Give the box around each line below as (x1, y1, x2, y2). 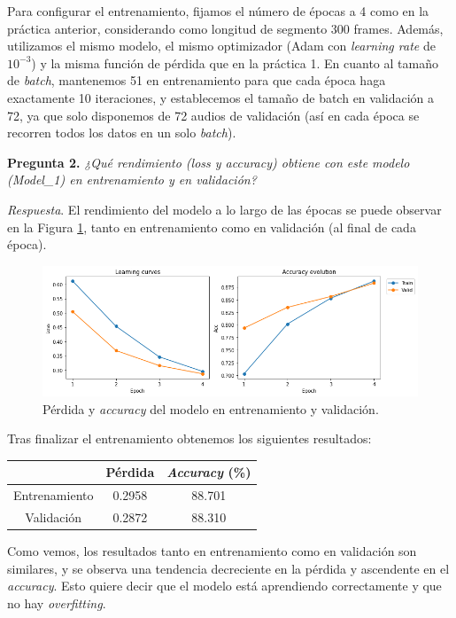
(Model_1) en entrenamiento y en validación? (7, 170, 257, 189)
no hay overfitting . (7, 593, 106, 612)
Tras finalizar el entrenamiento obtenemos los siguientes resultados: (7, 429, 372, 448)
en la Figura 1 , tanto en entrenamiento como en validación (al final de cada (7, 217, 416, 236)
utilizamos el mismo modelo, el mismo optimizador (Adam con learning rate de (7, 36, 436, 55)
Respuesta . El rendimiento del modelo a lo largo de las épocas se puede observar (7, 199, 442, 218)
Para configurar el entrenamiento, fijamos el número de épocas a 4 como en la (7, 2, 429, 20)
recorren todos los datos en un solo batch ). (7, 123, 236, 142)
